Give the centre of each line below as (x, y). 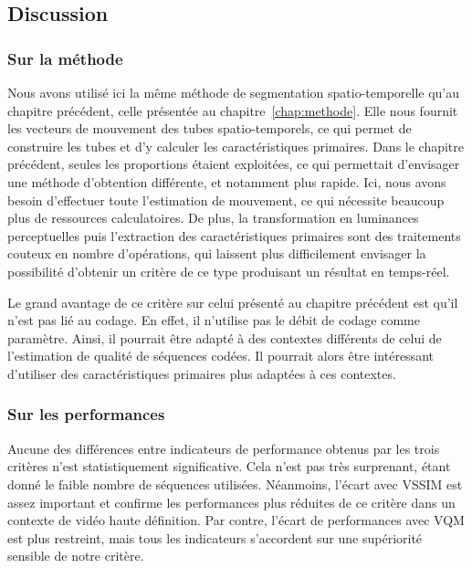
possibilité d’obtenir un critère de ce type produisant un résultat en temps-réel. (229, 271)
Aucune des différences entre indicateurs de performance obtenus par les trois (224, 448)
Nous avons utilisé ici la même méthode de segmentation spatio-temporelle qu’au (234, 92)
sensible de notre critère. (76, 556)
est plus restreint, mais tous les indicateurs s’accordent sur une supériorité (215, 537)
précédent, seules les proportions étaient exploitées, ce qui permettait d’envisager (234, 164)
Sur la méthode (65, 58)
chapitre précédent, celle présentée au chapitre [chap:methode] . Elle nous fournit (233, 110)
